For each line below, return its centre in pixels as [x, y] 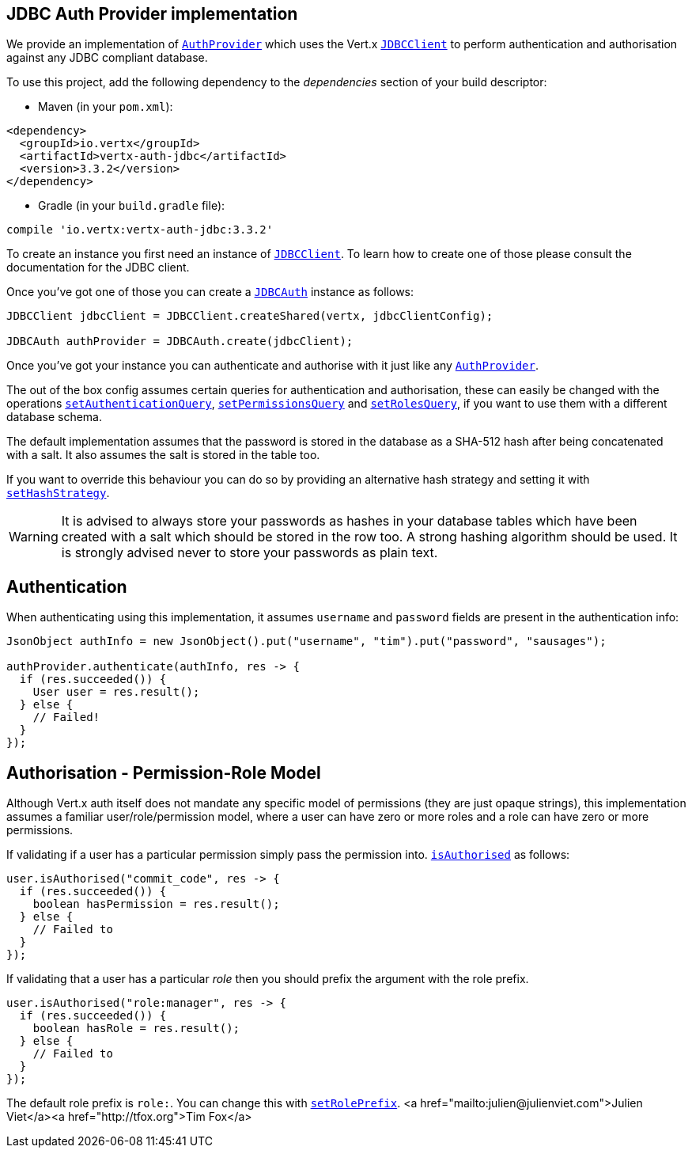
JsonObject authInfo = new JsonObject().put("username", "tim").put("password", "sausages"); [306, 642]
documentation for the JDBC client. [98, 268]
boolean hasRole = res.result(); [136, 1029]
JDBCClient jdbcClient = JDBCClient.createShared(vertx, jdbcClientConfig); [250, 316]
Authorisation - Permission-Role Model [164, 772]
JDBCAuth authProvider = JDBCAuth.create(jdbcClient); [180, 342]
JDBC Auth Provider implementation [152, 14]
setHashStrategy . [58, 493]
